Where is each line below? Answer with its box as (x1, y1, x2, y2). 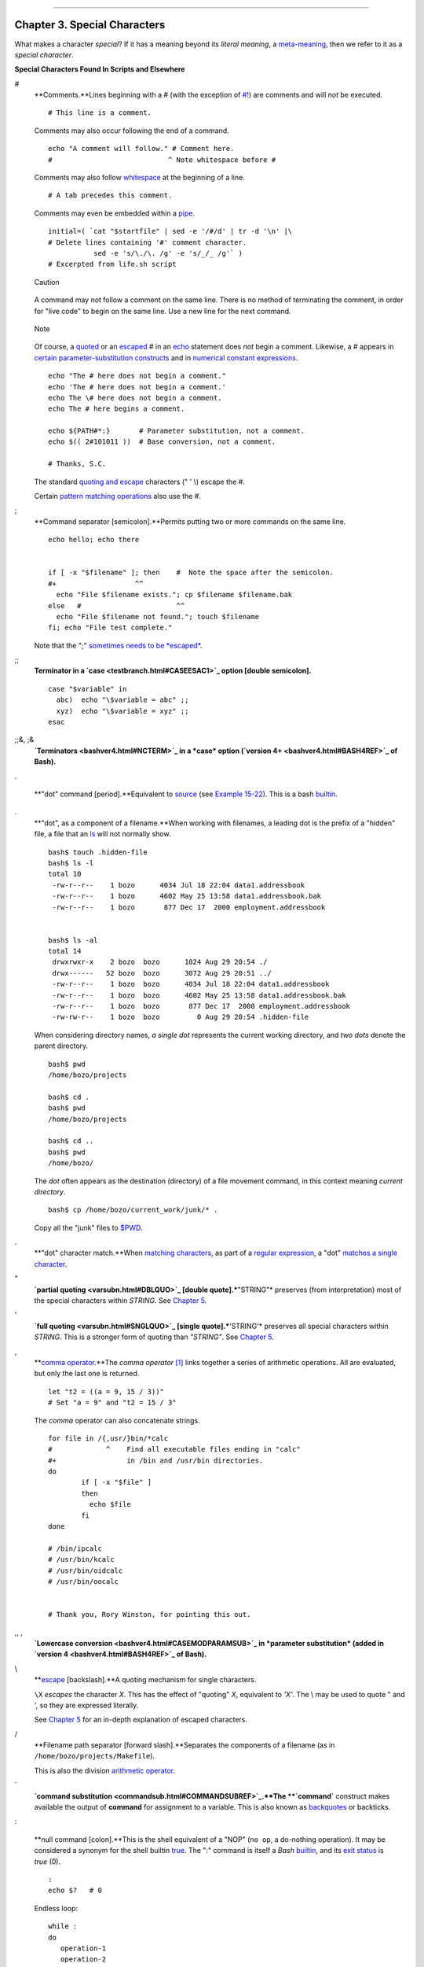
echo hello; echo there (48, 535, 140, 544)
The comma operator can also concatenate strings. (34, 1415, 200, 1425)
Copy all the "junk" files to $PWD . (34, 1223, 143, 1232)
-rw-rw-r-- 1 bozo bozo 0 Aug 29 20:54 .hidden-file (52, 1013, 309, 1022)
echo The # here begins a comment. (48, 404, 185, 413)
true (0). (34, 1857, 61, 1866)
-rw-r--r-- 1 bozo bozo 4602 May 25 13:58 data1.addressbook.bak (52, 991, 346, 999)
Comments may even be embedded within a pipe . (34, 209, 196, 218)
